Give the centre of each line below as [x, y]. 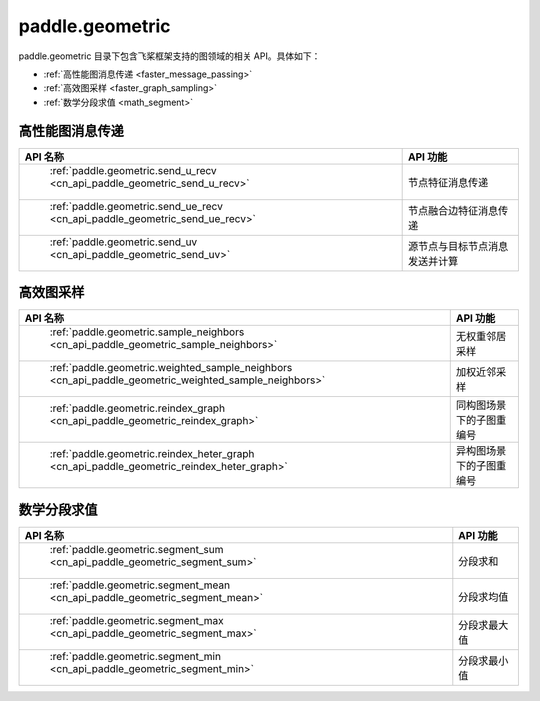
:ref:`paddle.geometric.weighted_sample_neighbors [171, 368]
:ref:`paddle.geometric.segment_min [135, 656]
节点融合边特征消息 [453, 210]
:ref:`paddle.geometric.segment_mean [139, 585]
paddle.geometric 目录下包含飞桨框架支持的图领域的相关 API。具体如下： [169, 56]
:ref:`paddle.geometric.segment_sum [136, 549]
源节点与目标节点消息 [458, 246]
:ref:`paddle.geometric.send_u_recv [133, 170]
